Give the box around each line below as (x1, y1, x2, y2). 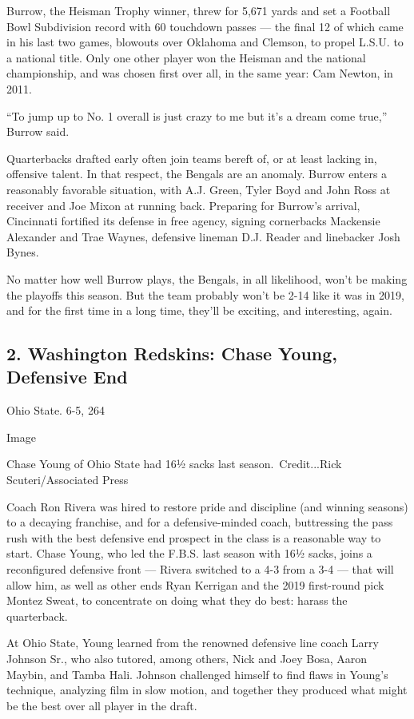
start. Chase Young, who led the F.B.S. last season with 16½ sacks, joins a (6, 545, 372, 562)
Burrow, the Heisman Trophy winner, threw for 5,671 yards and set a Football (6, 2, 391, 18)
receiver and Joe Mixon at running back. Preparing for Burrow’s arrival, (6, 197, 360, 213)
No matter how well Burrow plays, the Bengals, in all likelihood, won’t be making (6, 270, 408, 287)
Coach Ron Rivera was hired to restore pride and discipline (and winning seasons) (6, 498, 408, 514)
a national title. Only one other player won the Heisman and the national (6, 49, 366, 66)
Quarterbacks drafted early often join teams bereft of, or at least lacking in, (6, 149, 377, 166)
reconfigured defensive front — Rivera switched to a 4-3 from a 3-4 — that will (6, 561, 394, 578)
